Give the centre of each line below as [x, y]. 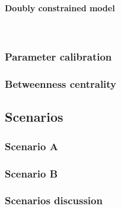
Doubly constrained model [60, 7]
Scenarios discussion [54, 200]
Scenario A [31, 146]
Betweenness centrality [61, 84]
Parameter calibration [58, 57]
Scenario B [31, 173]
